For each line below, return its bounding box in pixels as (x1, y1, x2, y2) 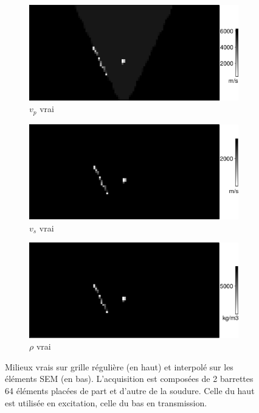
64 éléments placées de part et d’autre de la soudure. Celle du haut (5, 384, 255, 397)
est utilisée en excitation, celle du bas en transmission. (5, 396, 207, 409)
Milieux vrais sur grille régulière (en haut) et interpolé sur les (5, 360, 233, 373)
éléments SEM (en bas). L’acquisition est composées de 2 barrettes (5, 372, 254, 385)
